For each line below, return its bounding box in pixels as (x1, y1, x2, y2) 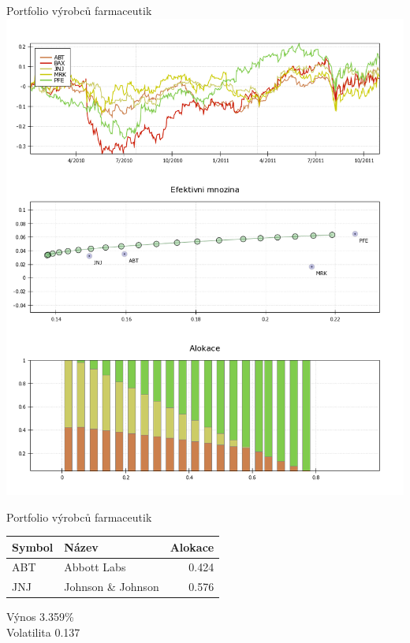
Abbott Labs (64, 559, 126, 575)
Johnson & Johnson (64, 578, 159, 595)
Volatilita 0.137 (6, 623, 80, 640)
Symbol (12, 538, 54, 555)
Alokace (170, 538, 214, 555)
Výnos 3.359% (6, 608, 74, 625)
